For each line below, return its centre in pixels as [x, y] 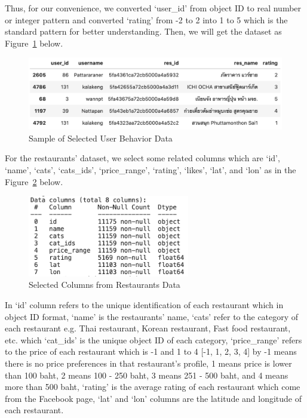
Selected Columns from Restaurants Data [105, 285]
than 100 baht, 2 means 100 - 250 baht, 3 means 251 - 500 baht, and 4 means [147, 375]
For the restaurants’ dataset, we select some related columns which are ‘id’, [142, 158]
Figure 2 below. [34, 181]
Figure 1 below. [34, 43]
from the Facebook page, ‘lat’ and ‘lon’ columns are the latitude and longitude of [153, 398]
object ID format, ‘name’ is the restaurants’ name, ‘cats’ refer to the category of [152, 316]
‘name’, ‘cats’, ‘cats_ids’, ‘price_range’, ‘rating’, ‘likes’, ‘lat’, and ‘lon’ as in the [151, 170]
